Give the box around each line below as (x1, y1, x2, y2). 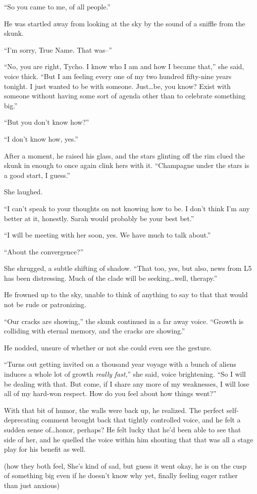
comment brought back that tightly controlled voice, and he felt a (41, 414, 241, 425)
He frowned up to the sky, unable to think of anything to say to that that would (4, 289, 248, 300)
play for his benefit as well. (4, 444, 86, 454)
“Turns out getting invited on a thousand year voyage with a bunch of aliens (4, 359, 236, 369)
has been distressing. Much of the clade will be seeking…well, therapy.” (4, 272, 217, 283)
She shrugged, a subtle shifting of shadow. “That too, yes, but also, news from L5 (4, 263, 252, 273)
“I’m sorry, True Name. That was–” (4, 44, 112, 55)
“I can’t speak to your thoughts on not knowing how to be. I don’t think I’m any (4, 203, 250, 213)
